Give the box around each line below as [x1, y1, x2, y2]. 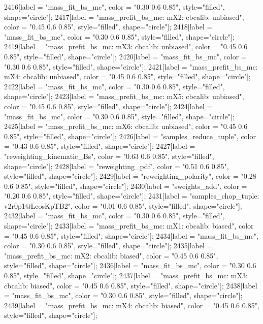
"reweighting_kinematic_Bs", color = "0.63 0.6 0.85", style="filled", [4, 150, 214, 161]
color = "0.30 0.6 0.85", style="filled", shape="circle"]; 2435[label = [4, 240, 213, 251]
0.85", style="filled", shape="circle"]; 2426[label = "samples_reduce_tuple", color [4, 131, 256, 141]
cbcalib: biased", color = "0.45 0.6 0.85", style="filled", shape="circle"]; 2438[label [4, 280, 257, 290]
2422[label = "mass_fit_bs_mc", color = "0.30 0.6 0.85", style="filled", [4, 81, 225, 91]
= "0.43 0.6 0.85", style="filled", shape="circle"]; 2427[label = [4, 141, 195, 151]
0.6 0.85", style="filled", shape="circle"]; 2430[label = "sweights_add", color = [4, 180, 247, 191]
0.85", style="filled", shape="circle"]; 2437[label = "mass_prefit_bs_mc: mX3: [4, 270, 248, 281]
